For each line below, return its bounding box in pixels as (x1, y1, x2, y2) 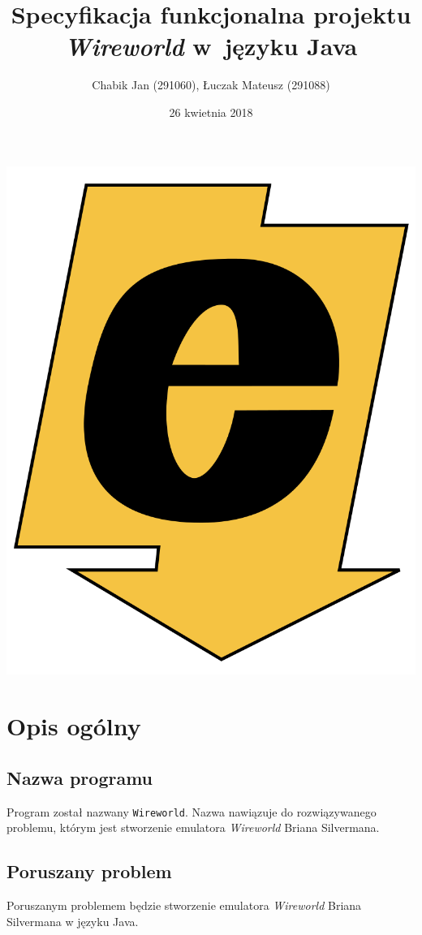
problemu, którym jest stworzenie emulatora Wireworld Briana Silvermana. (6, 819, 380, 836)
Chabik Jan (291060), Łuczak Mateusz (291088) (92, 76, 330, 93)
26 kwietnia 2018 (169, 103, 253, 120)
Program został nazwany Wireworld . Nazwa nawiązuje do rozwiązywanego (6, 803, 377, 820)
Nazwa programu (6, 765, 153, 790)
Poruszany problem (6, 859, 172, 884)
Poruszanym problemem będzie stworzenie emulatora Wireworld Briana (6, 896, 362, 913)
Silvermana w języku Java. (6, 912, 139, 929)
